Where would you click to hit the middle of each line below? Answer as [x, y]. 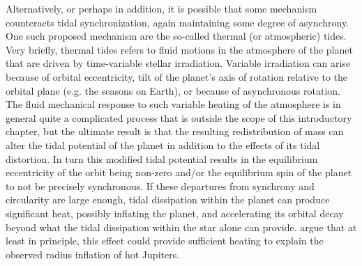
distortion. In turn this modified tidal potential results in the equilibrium [162, 158]
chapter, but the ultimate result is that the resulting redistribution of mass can [175, 131]
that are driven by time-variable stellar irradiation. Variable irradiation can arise [178, 63]
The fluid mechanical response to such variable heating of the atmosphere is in [173, 104]
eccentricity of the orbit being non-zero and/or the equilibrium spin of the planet [179, 172]
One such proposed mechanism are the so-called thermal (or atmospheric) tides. [176, 36]
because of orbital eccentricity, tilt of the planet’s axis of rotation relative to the [176, 76]
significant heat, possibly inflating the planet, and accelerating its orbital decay [175, 213]
